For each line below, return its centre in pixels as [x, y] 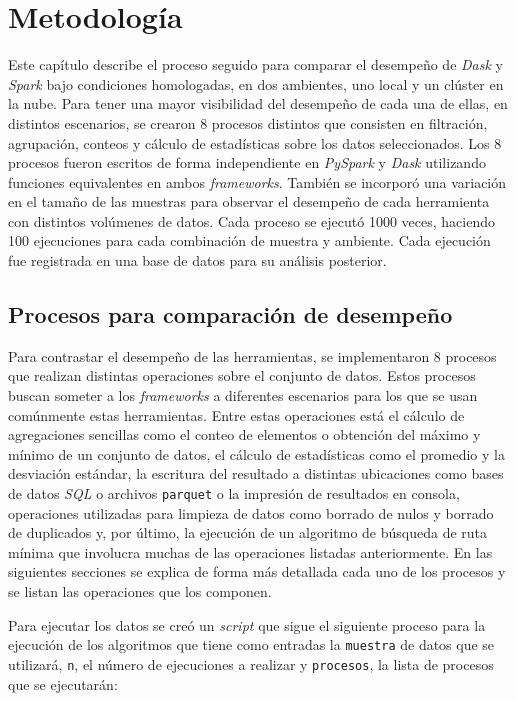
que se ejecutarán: [63, 683]
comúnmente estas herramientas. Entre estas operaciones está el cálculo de [236, 414]
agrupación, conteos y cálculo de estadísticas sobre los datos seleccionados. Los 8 [255, 142]
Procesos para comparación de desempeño [230, 314]
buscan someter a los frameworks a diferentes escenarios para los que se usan [243, 395]
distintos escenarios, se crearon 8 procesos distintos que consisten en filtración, [248, 122]
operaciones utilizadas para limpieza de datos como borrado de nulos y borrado [251, 512]
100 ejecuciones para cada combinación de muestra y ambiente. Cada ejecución [249, 240]
